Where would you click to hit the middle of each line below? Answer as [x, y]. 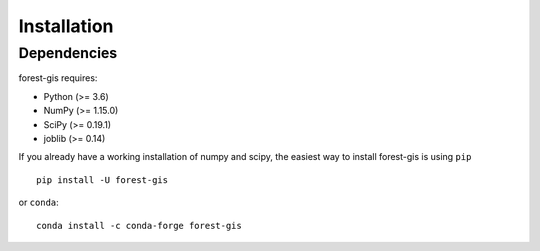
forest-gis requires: [58, 78]
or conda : [38, 202]
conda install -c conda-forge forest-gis [139, 225]
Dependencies [68, 53]
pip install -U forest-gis [102, 179]
